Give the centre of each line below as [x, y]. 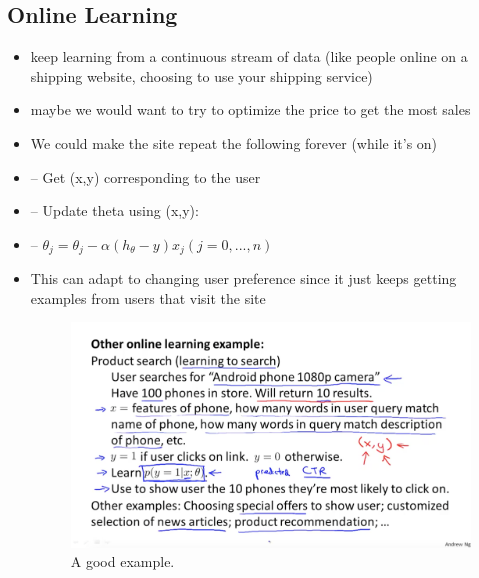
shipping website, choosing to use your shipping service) [201, 75]
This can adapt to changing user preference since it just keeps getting [243, 278]
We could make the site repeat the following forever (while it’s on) [234, 142]
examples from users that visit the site [148, 297]
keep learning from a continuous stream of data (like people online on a [249, 56]
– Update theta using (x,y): [114, 210]
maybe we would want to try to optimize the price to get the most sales [250, 109]
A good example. [122, 561]
